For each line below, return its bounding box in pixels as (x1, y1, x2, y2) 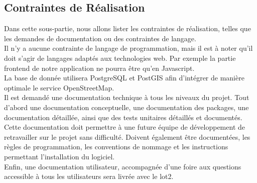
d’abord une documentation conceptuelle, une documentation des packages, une (4, 102, 249, 112)
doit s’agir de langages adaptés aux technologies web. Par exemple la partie (4, 52, 236, 63)
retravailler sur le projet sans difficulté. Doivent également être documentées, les (4, 131, 250, 142)
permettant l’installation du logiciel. (4, 151, 115, 161)
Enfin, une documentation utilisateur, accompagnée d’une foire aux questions (4, 161, 241, 171)
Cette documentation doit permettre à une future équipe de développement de (4, 122, 245, 132)
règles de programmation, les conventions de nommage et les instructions (4, 141, 228, 152)
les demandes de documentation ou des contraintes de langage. (4, 33, 196, 43)
